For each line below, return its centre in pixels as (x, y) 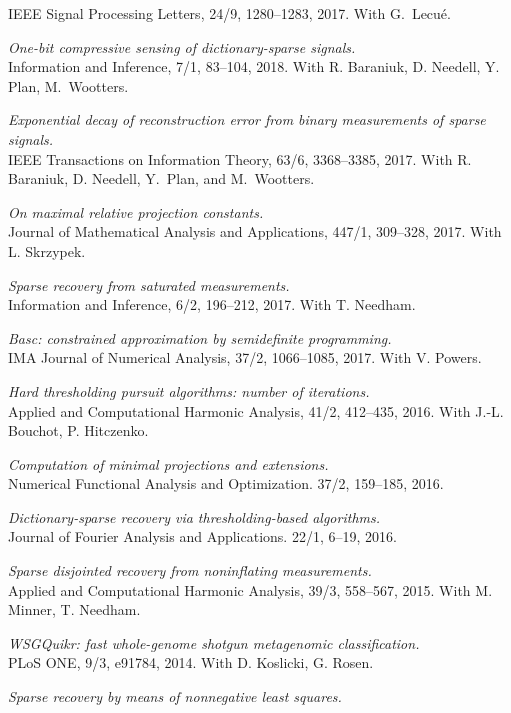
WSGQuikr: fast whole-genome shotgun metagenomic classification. (214, 642)
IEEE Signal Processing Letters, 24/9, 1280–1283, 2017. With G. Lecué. (229, 13)
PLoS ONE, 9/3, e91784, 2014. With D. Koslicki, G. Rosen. (191, 662)
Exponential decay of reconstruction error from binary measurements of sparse (247, 119)
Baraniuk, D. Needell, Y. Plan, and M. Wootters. (161, 178)
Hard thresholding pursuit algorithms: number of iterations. (189, 390)
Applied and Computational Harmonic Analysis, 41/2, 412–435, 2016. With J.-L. (256, 410)
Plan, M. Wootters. (68, 85)
